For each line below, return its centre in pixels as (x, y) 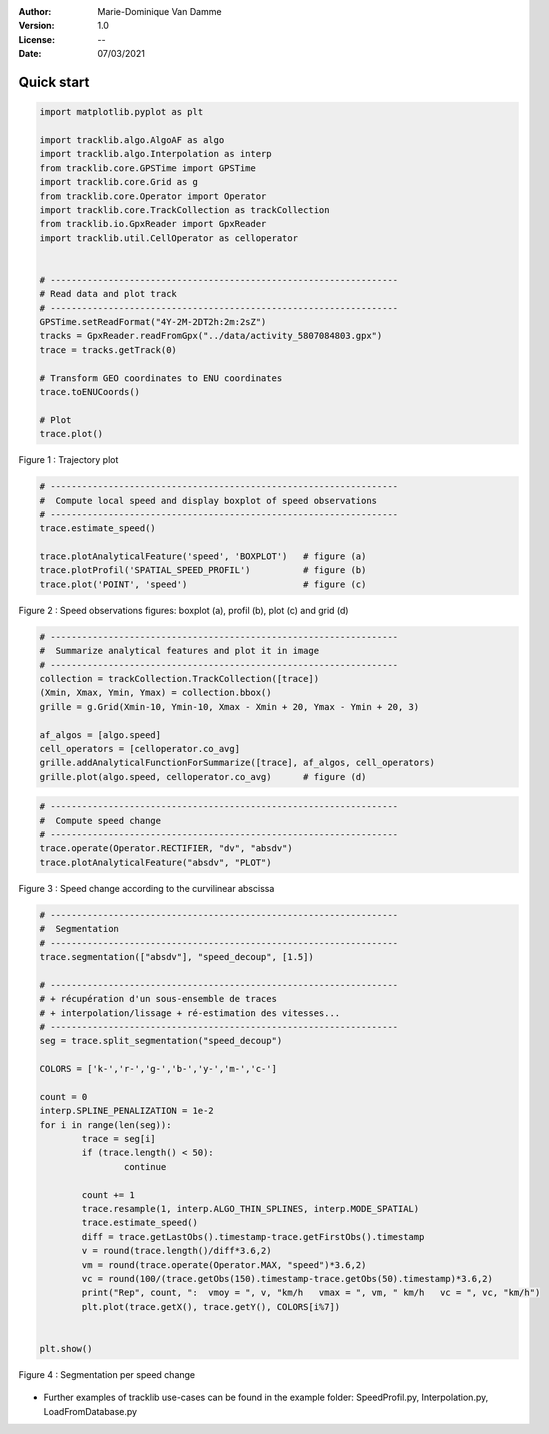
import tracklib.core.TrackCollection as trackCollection (184, 209)
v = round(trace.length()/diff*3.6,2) (176, 1251)
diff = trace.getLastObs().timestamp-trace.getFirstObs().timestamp (253, 1236)
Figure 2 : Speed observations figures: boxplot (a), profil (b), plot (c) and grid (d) (183, 610)
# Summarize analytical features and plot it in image (179, 651)
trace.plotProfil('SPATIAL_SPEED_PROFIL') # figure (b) (203, 570)
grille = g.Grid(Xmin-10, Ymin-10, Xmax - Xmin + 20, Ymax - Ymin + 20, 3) (229, 706)
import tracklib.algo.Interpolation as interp (155, 154)
